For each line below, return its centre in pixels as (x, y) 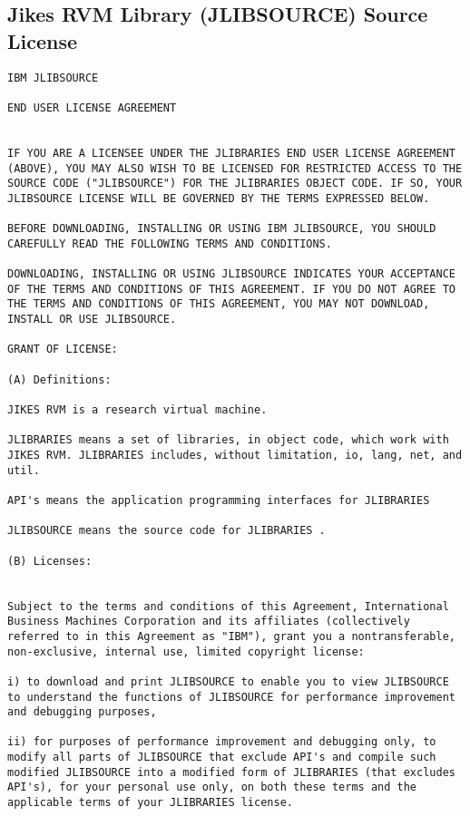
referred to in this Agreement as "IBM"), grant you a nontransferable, (231, 636)
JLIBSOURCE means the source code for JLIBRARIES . (166, 531)
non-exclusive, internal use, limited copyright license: (186, 651)
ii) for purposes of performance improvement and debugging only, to (222, 742)
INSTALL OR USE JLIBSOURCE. (92, 320)
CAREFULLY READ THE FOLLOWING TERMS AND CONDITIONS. (170, 243)
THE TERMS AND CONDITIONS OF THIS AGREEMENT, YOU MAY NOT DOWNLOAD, (219, 304)
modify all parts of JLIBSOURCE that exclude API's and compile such (222, 758)
